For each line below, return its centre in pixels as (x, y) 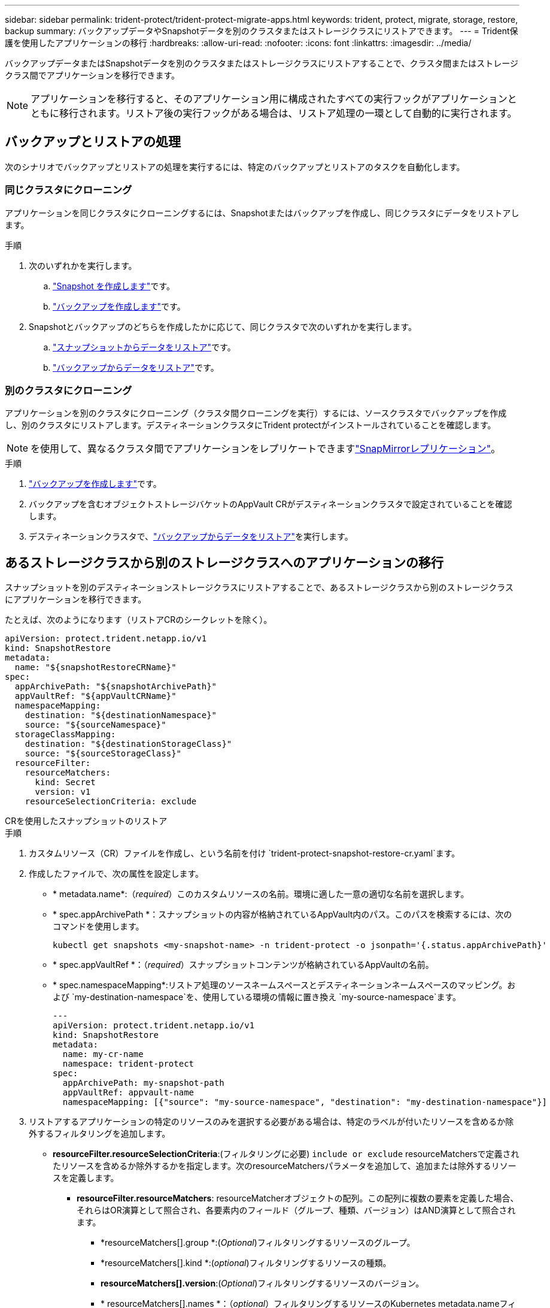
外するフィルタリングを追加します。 (100, 1134)
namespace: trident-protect (128, 1064)
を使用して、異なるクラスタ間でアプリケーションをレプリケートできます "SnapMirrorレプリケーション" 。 (266, 449)
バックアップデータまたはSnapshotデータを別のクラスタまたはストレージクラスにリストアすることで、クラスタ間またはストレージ (262, 63)
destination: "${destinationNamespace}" (121, 715)
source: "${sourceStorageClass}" (103, 754)
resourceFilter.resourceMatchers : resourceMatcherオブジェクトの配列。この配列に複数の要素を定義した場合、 (298, 1198)
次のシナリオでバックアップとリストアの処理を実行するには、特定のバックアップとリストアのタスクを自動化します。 (235, 166)
